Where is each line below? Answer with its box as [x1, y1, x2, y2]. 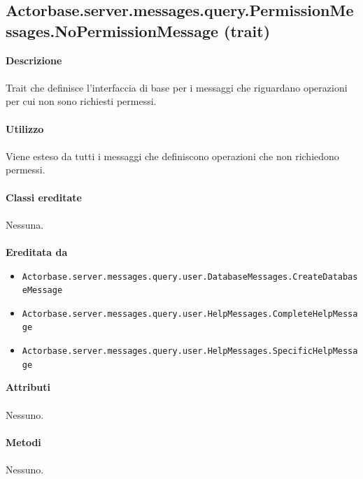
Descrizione [6, 52, 62, 67]
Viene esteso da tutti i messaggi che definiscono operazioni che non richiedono [6, 148, 339, 163]
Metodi [6, 434, 41, 449]
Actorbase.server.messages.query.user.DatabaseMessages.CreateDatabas [22, 271, 358, 282]
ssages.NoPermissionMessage [6, 20, 219, 41]
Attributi [6, 380, 50, 394]
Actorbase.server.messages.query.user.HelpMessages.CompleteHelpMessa [22, 308, 358, 319]
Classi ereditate [6, 190, 82, 204]
